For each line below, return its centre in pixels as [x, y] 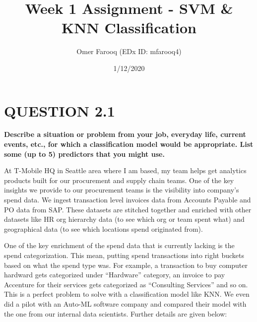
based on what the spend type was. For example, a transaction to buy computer [126, 265]
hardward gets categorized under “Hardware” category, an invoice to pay [115, 275]
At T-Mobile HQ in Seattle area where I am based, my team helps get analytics [125, 170]
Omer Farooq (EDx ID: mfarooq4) [129, 51]
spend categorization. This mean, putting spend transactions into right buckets [124, 255]
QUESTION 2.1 [60, 110]
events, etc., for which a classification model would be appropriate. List [129, 144]
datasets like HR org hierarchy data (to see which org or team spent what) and [124, 219]
